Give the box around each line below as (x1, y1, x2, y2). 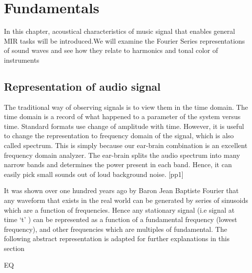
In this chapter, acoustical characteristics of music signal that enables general (4, 26, 235, 36)
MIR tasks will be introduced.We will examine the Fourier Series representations (4, 35, 245, 46)
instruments (4, 54, 40, 65)
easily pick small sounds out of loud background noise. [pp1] (4, 169, 184, 179)
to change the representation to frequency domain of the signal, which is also (4, 130, 234, 141)
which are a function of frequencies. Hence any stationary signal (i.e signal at (4, 204, 235, 215)
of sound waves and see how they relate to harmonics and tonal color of (4, 45, 218, 55)
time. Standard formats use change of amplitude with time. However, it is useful (4, 121, 244, 131)
